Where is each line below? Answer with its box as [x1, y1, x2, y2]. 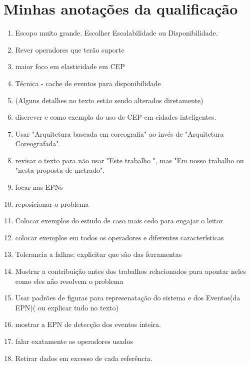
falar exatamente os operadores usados [15, 336, 133, 346]
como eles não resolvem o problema [15, 275, 123, 286]
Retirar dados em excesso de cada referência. [15, 352, 152, 363]
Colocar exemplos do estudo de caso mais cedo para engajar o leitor [15, 215, 223, 226]
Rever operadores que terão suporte [15, 44, 124, 55]
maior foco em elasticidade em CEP [15, 61, 125, 72]
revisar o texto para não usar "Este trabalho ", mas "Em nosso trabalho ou [15, 155, 244, 165]
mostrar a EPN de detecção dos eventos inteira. [15, 319, 161, 329]
